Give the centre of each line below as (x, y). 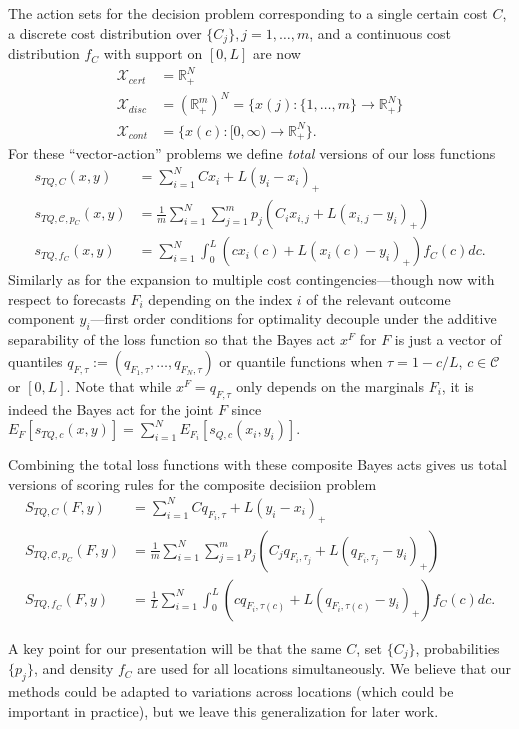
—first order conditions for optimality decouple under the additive (293, 318)
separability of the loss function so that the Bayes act (172, 339)
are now (277, 53)
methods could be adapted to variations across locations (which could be (231, 690)
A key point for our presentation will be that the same (175, 647)
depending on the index (220, 298)
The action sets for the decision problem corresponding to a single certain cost (248, 13)
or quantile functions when (301, 360)
